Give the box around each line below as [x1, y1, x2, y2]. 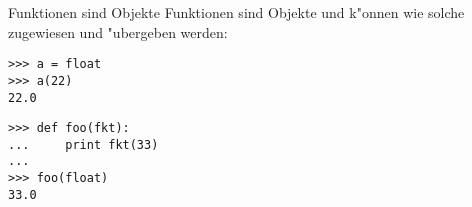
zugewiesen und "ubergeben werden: [8, 21, 228, 42]
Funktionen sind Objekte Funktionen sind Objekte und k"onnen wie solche [8, 2, 465, 22]
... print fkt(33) [8, 137, 159, 152]
